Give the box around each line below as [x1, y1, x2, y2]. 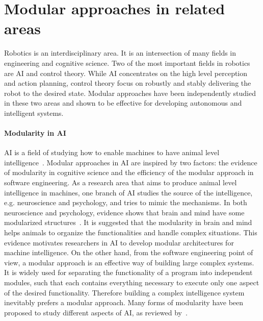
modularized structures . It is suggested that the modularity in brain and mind [4, 217, 252, 228]
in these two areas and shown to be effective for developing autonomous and [4, 97, 242, 108]
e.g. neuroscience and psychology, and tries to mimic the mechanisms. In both [4, 197, 247, 208]
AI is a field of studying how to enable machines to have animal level [4, 147, 220, 158]
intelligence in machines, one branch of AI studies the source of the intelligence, [4, 187, 253, 197]
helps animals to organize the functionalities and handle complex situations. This [4, 227, 257, 238]
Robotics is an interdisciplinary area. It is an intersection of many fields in [4, 47, 236, 58]
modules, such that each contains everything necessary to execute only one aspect [4, 277, 259, 287]
